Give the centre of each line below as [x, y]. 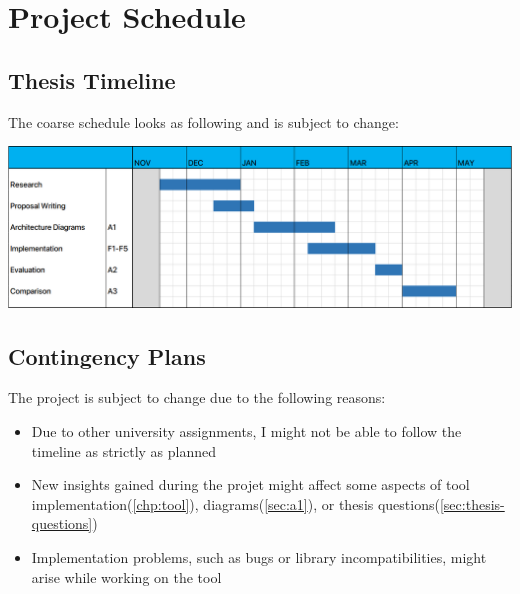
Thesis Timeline [92, 79]
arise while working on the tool [126, 576]
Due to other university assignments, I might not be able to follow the [246, 431]
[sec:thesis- [472, 503]
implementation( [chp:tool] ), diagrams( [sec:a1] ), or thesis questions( [235, 503]
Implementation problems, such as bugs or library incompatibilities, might [259, 556]
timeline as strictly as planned [124, 450]
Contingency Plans [107, 355]
